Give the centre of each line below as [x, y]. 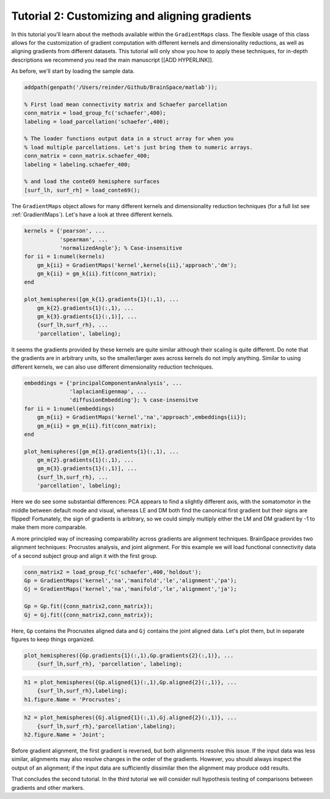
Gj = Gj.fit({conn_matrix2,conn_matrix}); [89, 615]
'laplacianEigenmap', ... [108, 391]
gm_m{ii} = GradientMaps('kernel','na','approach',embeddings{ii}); [142, 417]
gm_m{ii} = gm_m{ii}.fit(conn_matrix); [97, 426]
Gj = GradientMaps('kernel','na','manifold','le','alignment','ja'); [130, 589]
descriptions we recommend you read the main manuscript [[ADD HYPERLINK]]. [112, 60]
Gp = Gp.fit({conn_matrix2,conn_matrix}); [89, 606]
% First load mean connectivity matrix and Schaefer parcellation [126, 104]
